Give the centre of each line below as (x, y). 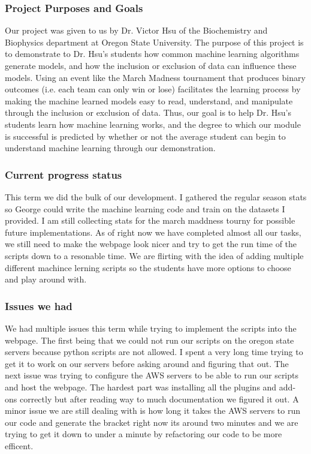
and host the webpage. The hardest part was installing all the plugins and (141, 387)
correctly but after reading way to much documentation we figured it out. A (159, 399)
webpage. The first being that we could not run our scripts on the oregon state (150, 340)
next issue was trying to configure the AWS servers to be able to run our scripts (152, 375)
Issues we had (39, 306)
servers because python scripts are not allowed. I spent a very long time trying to (154, 352)
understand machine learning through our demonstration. (110, 148)
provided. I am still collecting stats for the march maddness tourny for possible (150, 220)
